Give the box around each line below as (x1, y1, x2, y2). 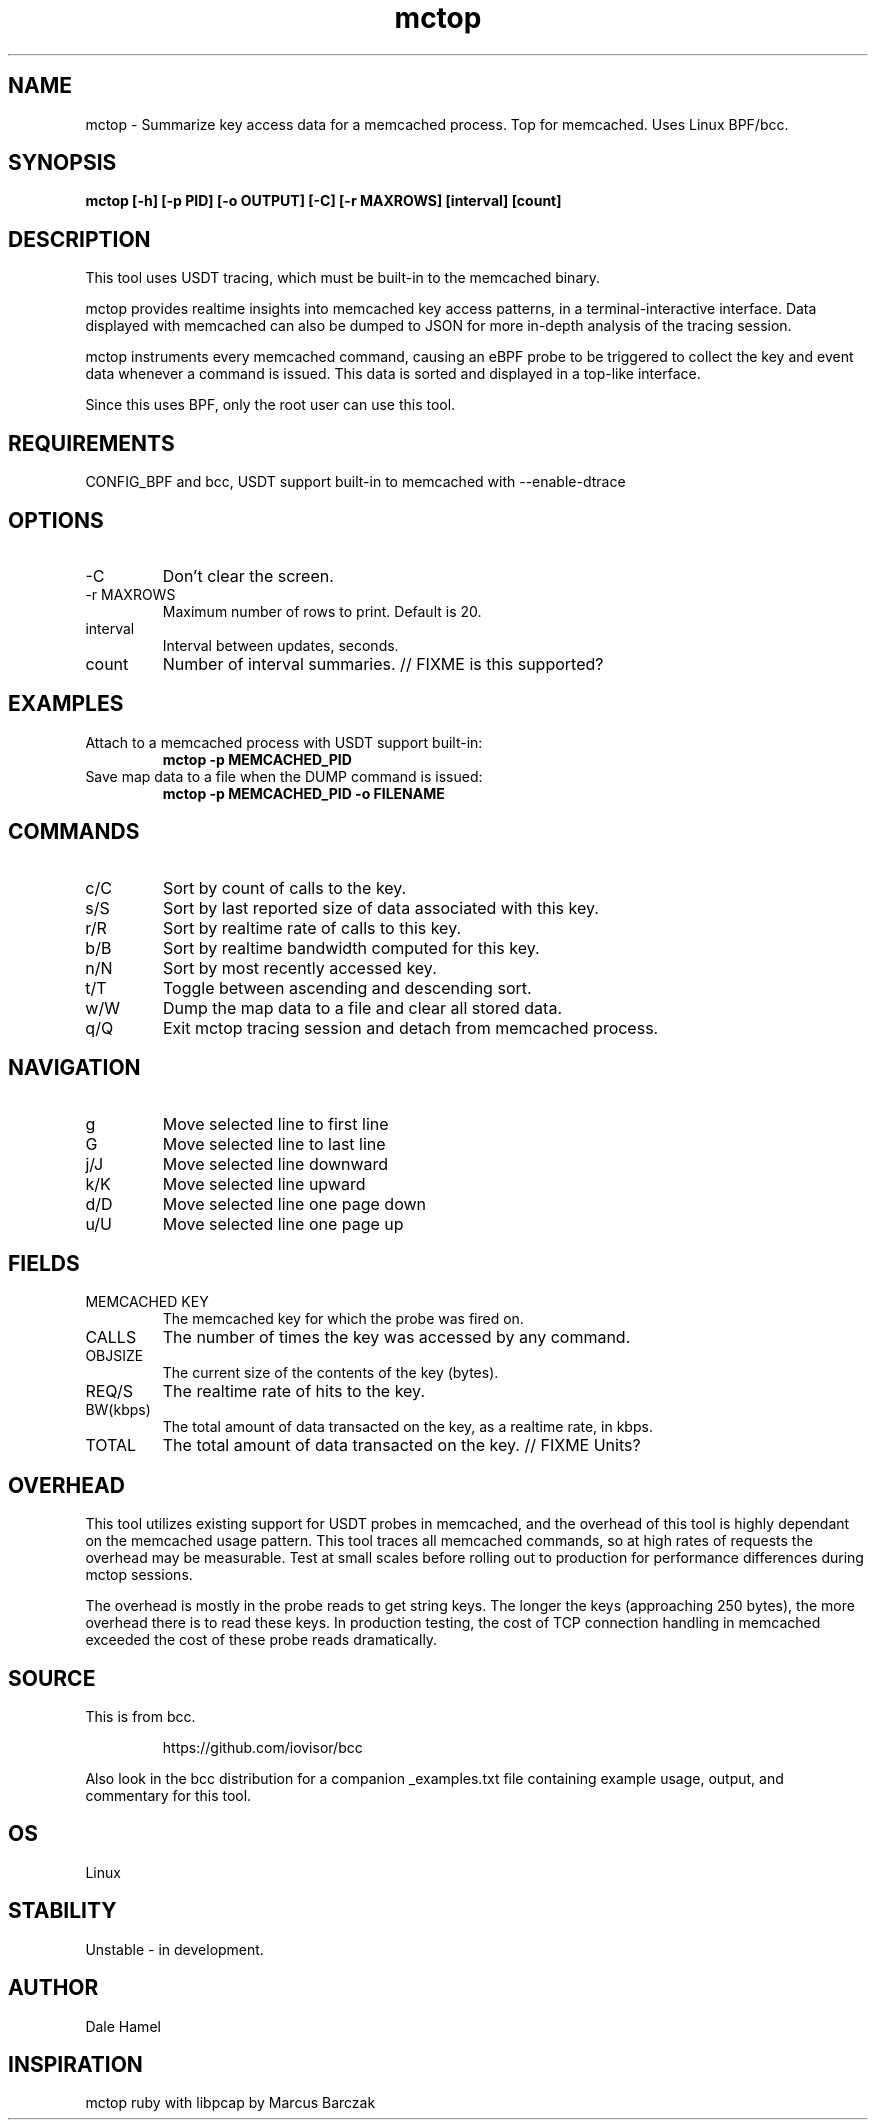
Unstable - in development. (85, 1940, 264, 1958)
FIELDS (8, 1250, 80, 1276)
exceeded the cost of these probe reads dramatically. (85, 1631, 438, 1649)
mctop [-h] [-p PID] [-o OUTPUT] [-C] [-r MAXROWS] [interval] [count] (85, 192, 562, 210)
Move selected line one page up (162, 1213, 404, 1234)
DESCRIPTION (8, 226, 151, 252)
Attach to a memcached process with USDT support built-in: (85, 733, 483, 751)
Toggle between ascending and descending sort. (162, 977, 532, 998)
